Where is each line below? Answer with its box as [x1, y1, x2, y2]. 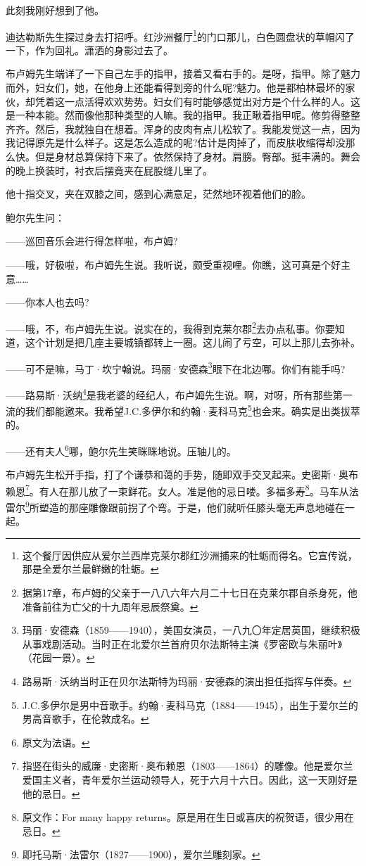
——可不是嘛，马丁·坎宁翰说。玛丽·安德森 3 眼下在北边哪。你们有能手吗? [6, 359, 346, 376]
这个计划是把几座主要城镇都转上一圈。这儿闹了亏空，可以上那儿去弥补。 [25, 335, 360, 349]
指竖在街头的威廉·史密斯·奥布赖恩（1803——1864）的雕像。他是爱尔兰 [22, 758, 353, 773]
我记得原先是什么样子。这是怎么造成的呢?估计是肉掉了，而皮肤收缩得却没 [6, 135, 346, 150]
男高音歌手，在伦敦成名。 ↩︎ [22, 711, 149, 726]
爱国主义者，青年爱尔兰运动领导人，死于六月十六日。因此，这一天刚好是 [22, 772, 358, 787]
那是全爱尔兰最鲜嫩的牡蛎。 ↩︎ [22, 561, 159, 576]
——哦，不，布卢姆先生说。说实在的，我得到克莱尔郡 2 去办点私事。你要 [6, 319, 335, 336]
